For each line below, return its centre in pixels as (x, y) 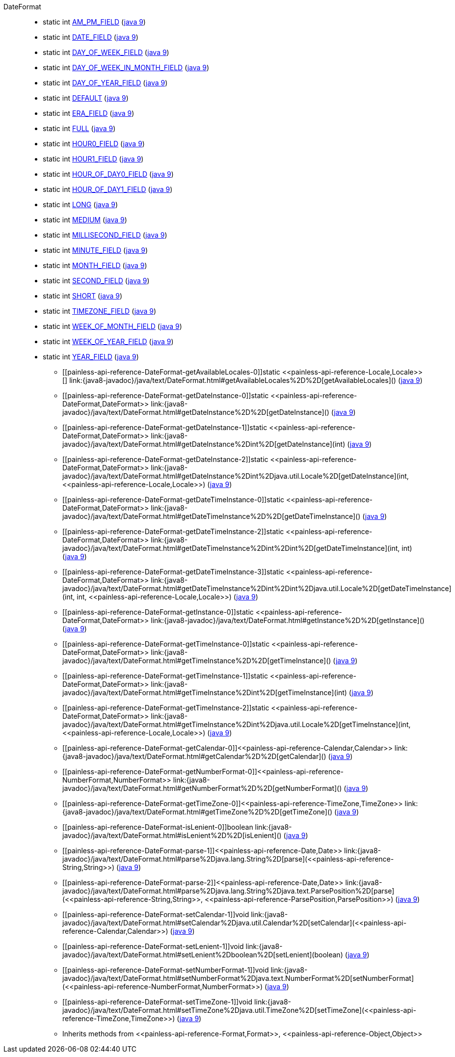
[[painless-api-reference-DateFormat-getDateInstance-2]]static (165, 459)
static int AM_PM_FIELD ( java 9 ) (94, 22)
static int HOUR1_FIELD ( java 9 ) (93, 159)
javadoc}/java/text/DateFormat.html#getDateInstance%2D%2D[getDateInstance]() (196, 412)
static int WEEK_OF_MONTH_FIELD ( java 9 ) (112, 326)
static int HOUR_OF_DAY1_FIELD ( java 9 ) (108, 189)
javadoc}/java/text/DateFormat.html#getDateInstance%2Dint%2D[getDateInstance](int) (204, 444)
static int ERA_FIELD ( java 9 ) (89, 113)
